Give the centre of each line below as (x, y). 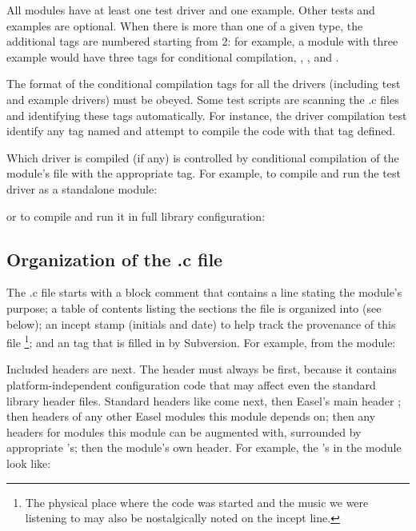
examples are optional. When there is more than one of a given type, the (185, 25)
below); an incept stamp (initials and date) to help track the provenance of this (201, 323)
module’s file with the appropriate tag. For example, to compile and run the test (204, 173)
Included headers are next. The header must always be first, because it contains (202, 369)
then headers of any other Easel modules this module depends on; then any (191, 416)
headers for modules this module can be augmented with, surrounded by (184, 431)
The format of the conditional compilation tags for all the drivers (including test (204, 84)
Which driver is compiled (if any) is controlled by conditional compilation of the (203, 157)
